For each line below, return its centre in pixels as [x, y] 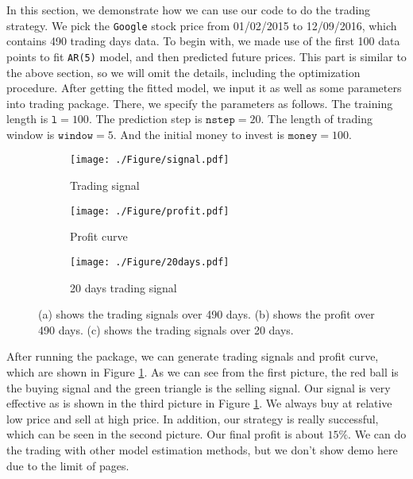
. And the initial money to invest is [199, 134]
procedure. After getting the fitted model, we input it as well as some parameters [204, 88]
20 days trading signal [124, 287]
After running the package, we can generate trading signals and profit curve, [193, 356]
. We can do [377, 434]
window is [31, 134]
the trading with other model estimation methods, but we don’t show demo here [202, 449]
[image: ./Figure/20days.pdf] [150, 262]
